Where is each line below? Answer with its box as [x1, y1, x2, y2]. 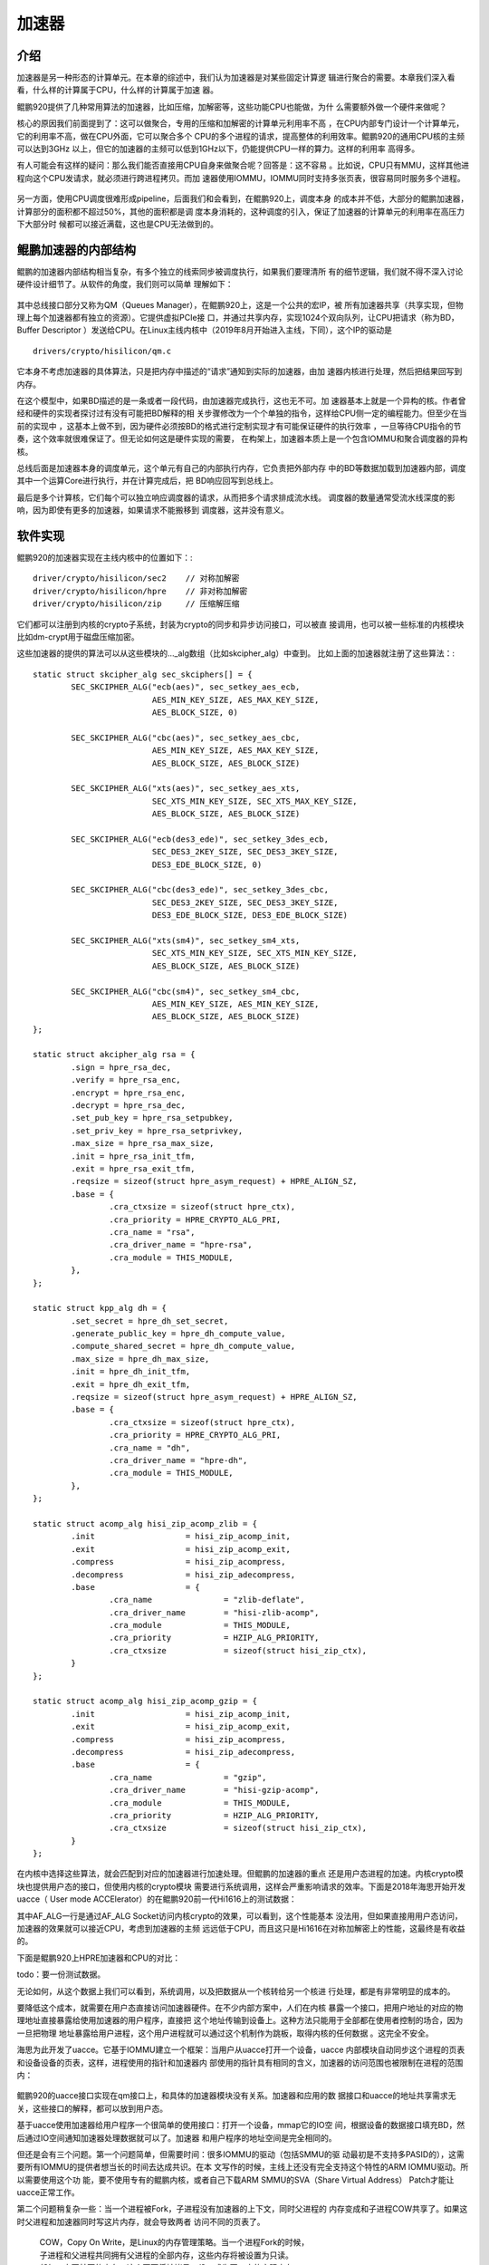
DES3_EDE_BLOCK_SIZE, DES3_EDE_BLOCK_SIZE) [151, 911, 349, 920]
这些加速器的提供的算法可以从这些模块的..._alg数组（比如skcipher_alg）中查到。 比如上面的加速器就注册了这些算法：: [16, 648, 455, 659]
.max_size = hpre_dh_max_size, [71, 1354, 210, 1364]
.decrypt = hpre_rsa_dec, [71, 1101, 186, 1111]
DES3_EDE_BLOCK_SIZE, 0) [151, 859, 263, 870]
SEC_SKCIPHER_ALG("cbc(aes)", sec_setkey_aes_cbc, [71, 732, 301, 743]
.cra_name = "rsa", [109, 1227, 196, 1237]
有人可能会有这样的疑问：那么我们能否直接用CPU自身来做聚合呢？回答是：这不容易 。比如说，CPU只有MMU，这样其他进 [16, 159, 470, 171]
